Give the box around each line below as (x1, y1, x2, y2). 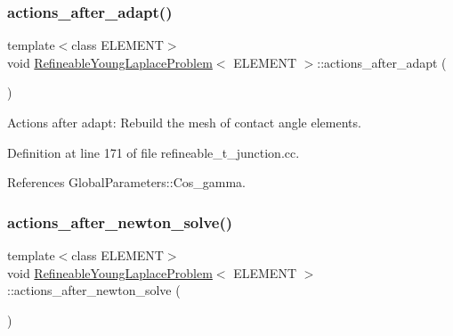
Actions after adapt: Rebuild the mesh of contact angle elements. (7, 113, 361, 131)
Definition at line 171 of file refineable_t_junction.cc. (7, 143, 300, 161)
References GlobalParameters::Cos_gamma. (7, 173, 246, 192)
